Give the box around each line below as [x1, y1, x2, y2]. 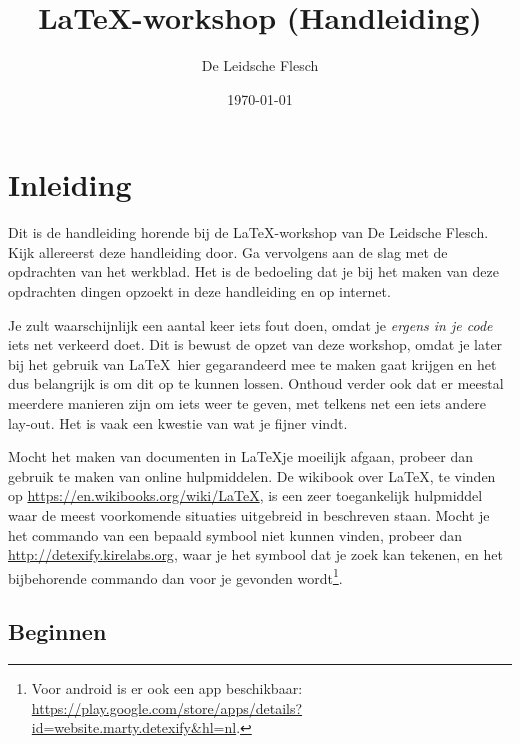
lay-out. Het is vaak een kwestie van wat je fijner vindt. [8, 412, 348, 433]
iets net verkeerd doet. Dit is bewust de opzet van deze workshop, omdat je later [8, 334, 503, 355]
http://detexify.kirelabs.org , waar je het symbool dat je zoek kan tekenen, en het [8, 544, 503, 565]
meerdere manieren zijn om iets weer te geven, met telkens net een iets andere [8, 393, 486, 413]
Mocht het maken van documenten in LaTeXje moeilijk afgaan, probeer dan [8, 446, 474, 467]
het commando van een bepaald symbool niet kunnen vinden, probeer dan [8, 524, 463, 545]
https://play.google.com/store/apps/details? [31, 697, 303, 718]
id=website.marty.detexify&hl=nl [31, 717, 237, 738]
